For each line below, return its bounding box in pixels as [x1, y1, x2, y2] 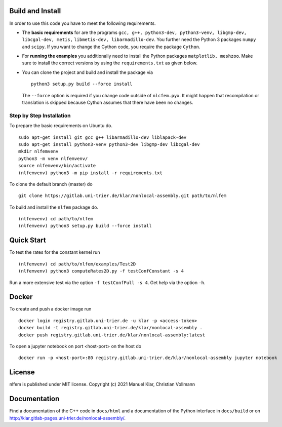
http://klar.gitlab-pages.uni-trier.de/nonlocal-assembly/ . [9, 415, 126, 421]
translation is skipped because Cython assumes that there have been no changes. [22, 99, 193, 106]
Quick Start [9, 236, 46, 245]
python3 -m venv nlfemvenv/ [18, 156, 88, 162]
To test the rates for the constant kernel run [9, 249, 101, 255]
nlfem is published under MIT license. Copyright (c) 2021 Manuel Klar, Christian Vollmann [9, 381, 195, 387]
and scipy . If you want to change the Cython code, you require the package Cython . [22, 44, 200, 50]
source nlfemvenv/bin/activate [18, 163, 96, 169]
